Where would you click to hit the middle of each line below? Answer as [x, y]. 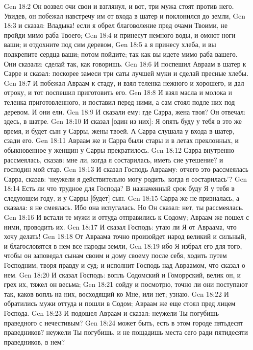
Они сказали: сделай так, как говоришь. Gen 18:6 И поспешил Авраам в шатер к [125, 63]
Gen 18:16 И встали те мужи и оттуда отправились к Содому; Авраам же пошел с [126, 217]
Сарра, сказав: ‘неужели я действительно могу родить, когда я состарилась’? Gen [126, 178]
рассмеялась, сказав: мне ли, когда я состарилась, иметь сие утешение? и [114, 159]
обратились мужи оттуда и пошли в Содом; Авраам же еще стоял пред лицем [120, 303]
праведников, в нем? [35, 341]
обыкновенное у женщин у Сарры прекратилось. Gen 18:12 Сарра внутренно [119, 150]
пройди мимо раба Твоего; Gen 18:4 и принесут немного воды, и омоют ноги [120, 35]
